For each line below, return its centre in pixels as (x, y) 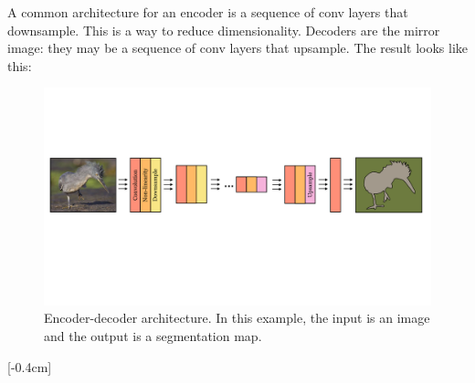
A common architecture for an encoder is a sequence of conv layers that (208, 12)
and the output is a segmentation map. (153, 336)
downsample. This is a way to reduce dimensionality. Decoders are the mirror (224, 30)
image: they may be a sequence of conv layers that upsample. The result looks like (238, 48)
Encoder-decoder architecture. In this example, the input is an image (237, 318)
